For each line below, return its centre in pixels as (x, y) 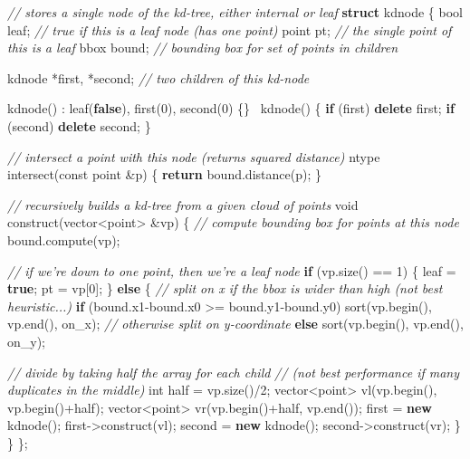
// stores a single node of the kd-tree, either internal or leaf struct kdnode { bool (235, 12)
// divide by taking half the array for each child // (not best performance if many (234, 372)
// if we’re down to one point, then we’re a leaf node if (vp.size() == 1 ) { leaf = (232, 270)
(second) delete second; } (79, 125)
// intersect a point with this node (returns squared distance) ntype (194, 156)
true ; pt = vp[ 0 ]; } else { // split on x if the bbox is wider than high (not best (225, 288)
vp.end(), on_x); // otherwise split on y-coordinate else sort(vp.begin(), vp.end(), (235, 324)
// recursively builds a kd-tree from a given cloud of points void (183, 204)
